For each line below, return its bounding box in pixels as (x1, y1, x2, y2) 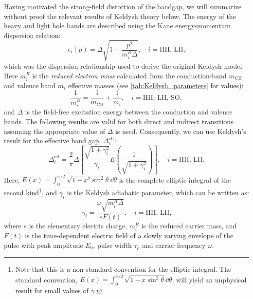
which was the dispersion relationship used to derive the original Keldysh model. (4, 60, 244, 71)
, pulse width (93, 240, 132, 250)
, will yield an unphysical (172, 274, 247, 284)
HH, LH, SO (143, 94, 180, 101)
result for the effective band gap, (4, 135, 101, 146)
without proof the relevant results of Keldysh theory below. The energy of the (4, 11, 236, 21)
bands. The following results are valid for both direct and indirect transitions (4, 116, 234, 126)
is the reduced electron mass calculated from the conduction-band (32, 70, 227, 80)
